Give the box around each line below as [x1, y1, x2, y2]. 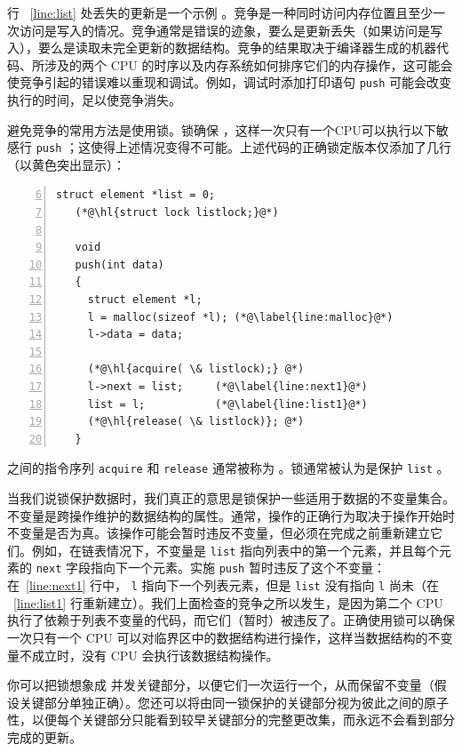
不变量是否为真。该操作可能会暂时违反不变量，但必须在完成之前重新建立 [7, 524, 430, 542]
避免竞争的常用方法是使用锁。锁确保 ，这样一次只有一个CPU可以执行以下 [7, 120, 436, 139]
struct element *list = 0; [56, 188, 215, 202]
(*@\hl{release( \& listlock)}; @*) [87, 415, 305, 428]
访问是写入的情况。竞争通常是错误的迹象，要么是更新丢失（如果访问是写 [19, 20, 442, 39]
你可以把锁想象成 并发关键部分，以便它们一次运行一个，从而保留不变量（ [7, 676, 434, 694]
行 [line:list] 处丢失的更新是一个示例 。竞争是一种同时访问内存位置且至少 [7, 4, 434, 21]
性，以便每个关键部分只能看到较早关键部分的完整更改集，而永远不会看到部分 [7, 710, 455, 729]
